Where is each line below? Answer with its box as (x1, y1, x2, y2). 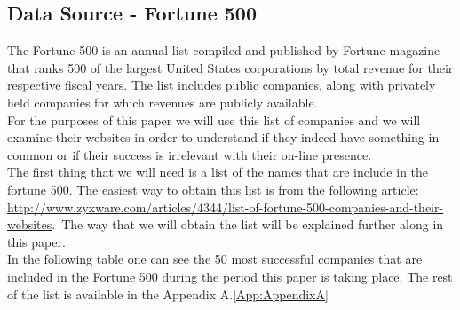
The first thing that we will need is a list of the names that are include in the (7, 163, 429, 181)
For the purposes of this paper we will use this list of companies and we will (7, 110, 421, 129)
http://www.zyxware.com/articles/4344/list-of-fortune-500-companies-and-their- (7, 197, 444, 216)
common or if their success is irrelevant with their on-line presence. (7, 145, 372, 163)
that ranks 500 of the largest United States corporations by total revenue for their (7, 58, 454, 76)
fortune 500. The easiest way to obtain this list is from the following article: (7, 179, 419, 198)
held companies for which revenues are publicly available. (7, 92, 318, 111)
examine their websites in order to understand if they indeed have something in (7, 128, 440, 147)
